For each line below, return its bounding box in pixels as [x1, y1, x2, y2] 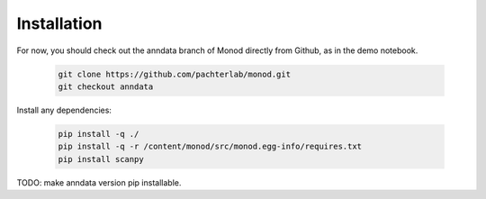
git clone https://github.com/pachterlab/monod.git [58, 68, 292, 79]
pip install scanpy [58, 154, 144, 164]
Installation [16, 14, 103, 33]
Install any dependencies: [16, 104, 112, 115]
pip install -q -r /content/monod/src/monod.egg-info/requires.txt [58, 141, 363, 152]
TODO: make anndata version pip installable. [16, 176, 182, 188]
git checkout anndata [58, 81, 154, 92]
